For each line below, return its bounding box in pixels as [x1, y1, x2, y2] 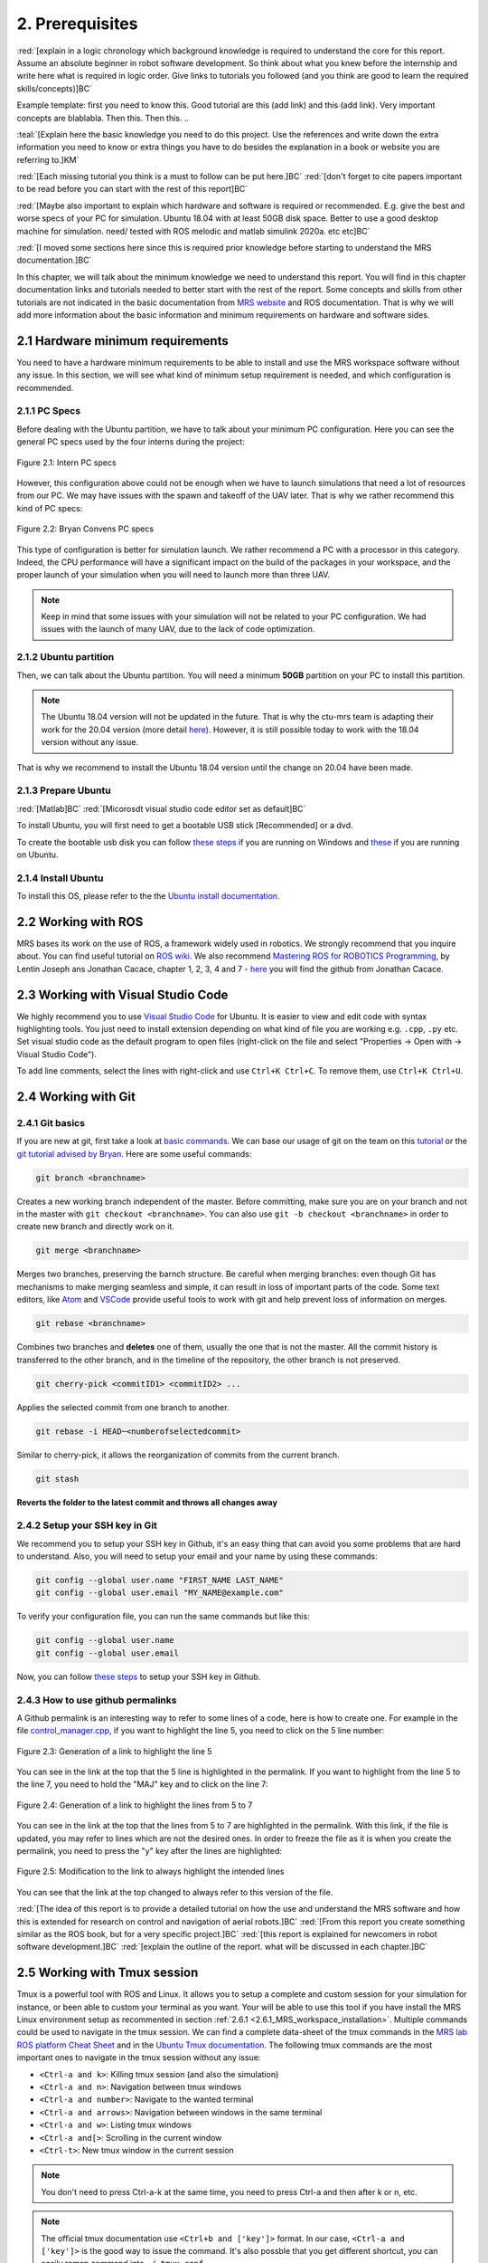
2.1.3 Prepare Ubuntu [16, 784, 112, 797]
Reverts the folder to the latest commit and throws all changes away [16, 1496, 277, 1507]
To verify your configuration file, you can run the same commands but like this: [16, 1611, 311, 1622]
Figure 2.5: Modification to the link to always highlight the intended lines [16, 1866, 285, 1877]
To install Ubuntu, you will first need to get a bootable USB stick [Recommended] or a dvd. [16, 820, 353, 831]
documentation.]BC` [16, 254, 92, 266]
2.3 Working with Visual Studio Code [16, 987, 229, 1002]
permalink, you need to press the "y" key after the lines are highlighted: [16, 1846, 282, 1857]
